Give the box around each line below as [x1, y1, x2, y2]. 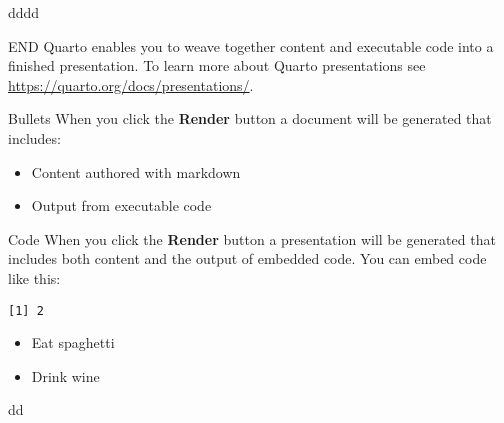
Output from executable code [31, 195, 212, 216]
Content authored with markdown [31, 161, 241, 182]
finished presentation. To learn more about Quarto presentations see [8, 55, 426, 76]
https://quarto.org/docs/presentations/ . [8, 74, 254, 95]
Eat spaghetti [31, 332, 115, 353]
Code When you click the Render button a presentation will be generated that [8, 228, 496, 249]
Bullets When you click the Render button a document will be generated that [8, 108, 492, 129]
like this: [8, 267, 61, 288]
